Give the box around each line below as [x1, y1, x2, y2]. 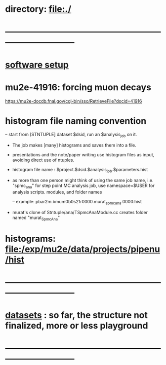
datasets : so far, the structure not [5, 309, 148, 321]
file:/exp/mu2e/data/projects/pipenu [5, 243, 161, 255]
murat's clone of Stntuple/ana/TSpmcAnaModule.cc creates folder [12, 209, 148, 215]
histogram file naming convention [5, 115, 147, 126]
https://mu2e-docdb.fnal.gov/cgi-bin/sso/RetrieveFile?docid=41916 [5, 98, 142, 104]
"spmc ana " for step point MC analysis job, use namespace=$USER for [12, 182, 155, 189]
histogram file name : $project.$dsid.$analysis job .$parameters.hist [12, 167, 148, 174]
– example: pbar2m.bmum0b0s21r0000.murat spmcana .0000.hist [12, 198, 142, 206]
